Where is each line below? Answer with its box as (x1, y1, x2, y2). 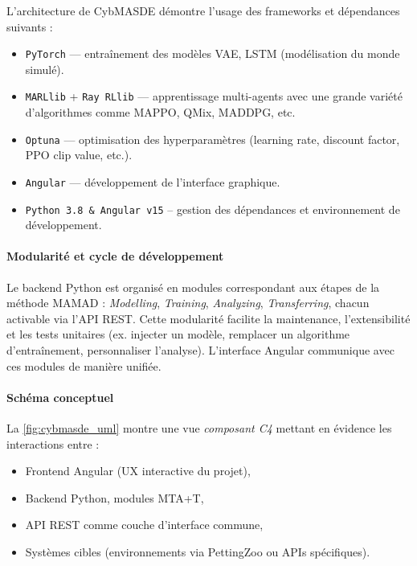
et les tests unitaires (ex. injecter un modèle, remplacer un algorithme (6, 326, 350, 342)
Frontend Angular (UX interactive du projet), (25, 462, 251, 479)
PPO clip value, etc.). (25, 146, 133, 163)
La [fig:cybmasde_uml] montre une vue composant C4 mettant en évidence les (6, 420, 392, 436)
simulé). (25, 60, 64, 77)
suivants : (6, 18, 53, 35)
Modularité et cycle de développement (6, 248, 224, 265)
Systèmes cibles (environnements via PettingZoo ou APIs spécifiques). (25, 543, 370, 560)
